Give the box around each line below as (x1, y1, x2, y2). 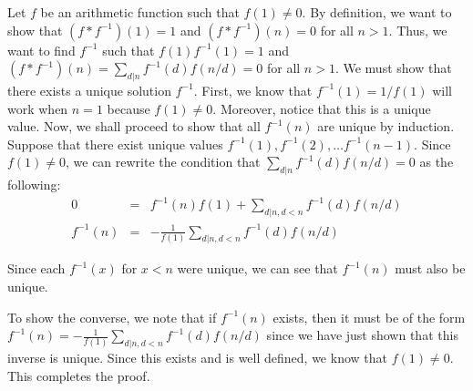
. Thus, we (388, 20, 447, 39)
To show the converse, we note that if (7, 307, 217, 326)
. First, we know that (193, 80, 313, 99)
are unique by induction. (317, 117, 455, 136)
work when (7, 98, 68, 118)
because (107, 98, 150, 118)
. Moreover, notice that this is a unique (212, 98, 431, 118)
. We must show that (334, 58, 452, 77)
